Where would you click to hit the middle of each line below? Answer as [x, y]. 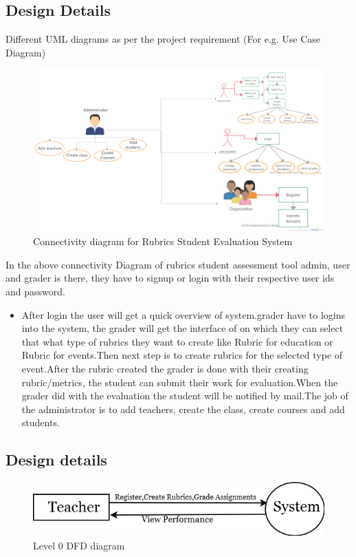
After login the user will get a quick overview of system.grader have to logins [183, 314]
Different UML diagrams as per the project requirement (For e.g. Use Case [163, 39]
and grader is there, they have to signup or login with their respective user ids [170, 278]
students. [41, 422]
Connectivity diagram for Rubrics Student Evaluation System [163, 241]
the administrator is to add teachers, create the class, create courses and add [183, 409]
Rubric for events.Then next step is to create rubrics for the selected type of [182, 355]
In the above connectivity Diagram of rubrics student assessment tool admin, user [178, 264]
